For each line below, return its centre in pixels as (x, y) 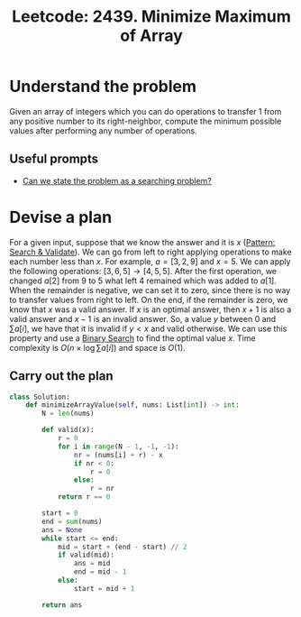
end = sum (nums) (72, 521)
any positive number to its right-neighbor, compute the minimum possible (146, 121)
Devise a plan (61, 217)
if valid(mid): (86, 555)
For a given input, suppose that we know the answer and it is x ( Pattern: (142, 242)
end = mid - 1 (100, 572)
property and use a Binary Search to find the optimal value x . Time (132, 338)
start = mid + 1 (104, 588)
